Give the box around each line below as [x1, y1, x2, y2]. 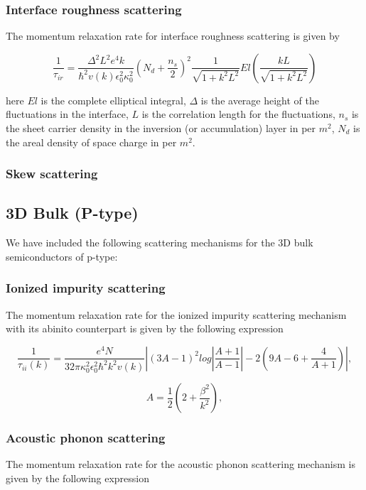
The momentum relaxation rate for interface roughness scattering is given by [6, 28, 340, 43]
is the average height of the [200, 92, 320, 107]
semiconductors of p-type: [6, 249, 118, 263]
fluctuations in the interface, [6, 107, 129, 121]
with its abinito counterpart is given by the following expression [6, 321, 284, 336]
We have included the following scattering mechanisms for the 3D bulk [6, 235, 313, 250]
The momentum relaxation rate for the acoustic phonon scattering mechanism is [6, 457, 355, 472]
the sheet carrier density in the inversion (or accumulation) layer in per [6, 121, 316, 135]
